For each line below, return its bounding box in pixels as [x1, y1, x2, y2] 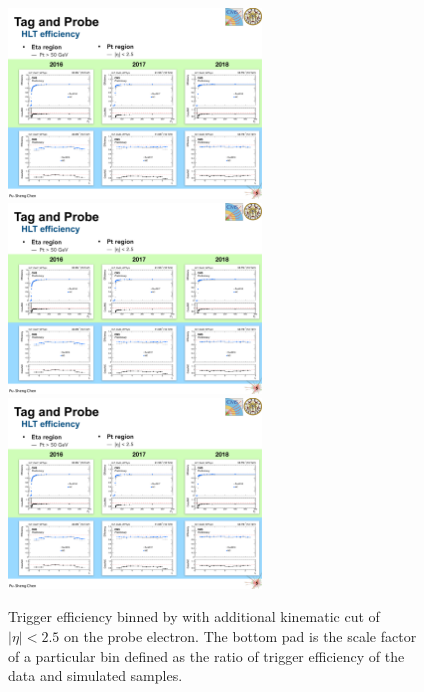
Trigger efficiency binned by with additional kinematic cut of [8, 606, 380, 627]
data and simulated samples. [8, 665, 183, 686]
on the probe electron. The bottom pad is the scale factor [63, 625, 417, 646]
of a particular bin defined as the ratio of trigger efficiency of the [8, 645, 405, 666]
